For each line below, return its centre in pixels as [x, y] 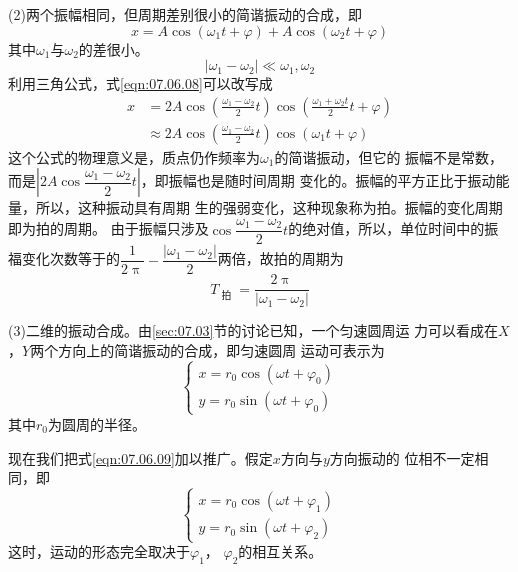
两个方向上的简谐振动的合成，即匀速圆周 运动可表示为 [207, 349]
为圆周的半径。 [97, 423]
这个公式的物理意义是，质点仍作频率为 [134, 156]
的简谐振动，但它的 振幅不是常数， [389, 156]
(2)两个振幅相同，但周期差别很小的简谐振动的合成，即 [185, 14]
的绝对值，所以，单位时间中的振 [393, 228]
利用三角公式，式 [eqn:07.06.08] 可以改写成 [140, 83]
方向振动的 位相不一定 [402, 457]
